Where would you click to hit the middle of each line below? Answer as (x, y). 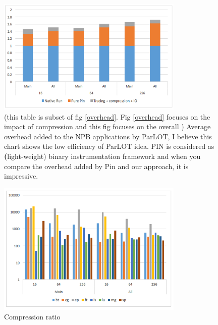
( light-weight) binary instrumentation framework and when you (102, 156)
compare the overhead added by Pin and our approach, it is (96, 166)
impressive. (21, 176)
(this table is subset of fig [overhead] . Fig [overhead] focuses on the (107, 116)
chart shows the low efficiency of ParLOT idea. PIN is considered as (109, 146)
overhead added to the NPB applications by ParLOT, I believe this (108, 136)
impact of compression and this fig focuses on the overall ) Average (107, 126)
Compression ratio (32, 317)
